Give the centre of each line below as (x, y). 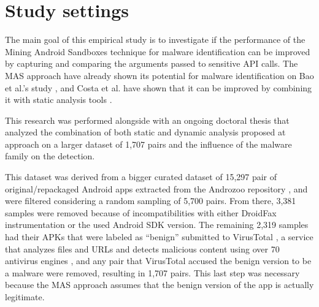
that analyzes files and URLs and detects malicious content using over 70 (142, 248)
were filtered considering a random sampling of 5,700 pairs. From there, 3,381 (151, 201)
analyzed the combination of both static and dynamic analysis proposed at (145, 132)
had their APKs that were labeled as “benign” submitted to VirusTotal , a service (159, 237)
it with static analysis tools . (59, 100)
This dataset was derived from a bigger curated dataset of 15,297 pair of (141, 177)
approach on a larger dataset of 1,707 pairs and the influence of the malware (148, 144)
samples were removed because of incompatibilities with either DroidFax (141, 212)
